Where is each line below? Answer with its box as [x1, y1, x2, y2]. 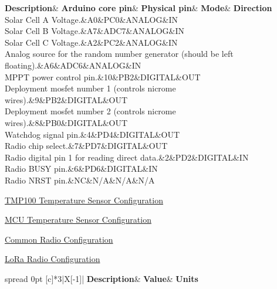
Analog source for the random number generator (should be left [5, 47, 234, 60]
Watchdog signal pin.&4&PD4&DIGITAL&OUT [5, 128, 180, 140]
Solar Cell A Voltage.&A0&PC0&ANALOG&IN [5, 13, 178, 25]
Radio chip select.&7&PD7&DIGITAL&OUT [5, 140, 168, 152]
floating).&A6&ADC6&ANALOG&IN [5, 59, 141, 71]
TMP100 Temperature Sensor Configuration [5, 193, 163, 206]
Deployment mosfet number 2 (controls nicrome [5, 105, 176, 117]
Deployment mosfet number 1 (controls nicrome [5, 82, 176, 94]
